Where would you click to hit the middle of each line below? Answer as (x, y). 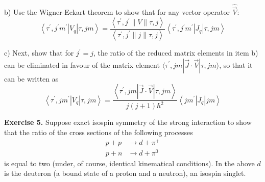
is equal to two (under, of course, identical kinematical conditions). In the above (129, 163)
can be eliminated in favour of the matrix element (82, 64)
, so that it (236, 64)
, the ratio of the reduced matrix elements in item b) (176, 52)
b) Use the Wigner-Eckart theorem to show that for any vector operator (117, 12)
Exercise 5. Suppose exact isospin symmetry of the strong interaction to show (128, 122)
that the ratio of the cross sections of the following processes (99, 132)
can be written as (31, 78)
